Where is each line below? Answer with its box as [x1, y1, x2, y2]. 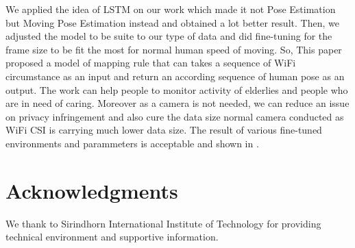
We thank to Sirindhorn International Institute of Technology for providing [5, 216, 321, 230]
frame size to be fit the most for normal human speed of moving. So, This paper [5, 42, 342, 56]
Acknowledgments [5, 176, 178, 204]
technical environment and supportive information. [5, 230, 219, 244]
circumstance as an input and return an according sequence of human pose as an [5, 69, 345, 83]
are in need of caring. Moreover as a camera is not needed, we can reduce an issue [5, 96, 350, 110]
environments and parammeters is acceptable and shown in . [5, 136, 259, 150]
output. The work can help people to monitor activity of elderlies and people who [5, 82, 348, 97]
